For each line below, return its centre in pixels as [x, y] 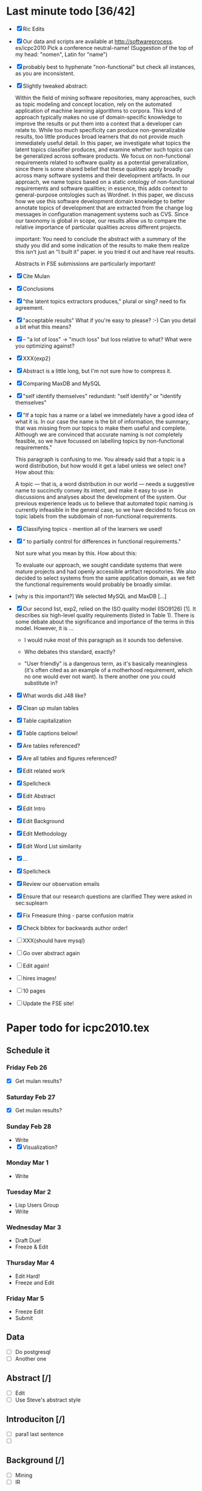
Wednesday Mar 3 [34, 1227]
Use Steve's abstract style [48, 1400]
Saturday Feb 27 [31, 1097]
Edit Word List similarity [52, 846]
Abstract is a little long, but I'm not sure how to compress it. [97, 371]
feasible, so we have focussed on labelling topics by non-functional [99, 441]
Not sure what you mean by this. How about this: [76, 553]
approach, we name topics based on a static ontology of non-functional [105, 181]
